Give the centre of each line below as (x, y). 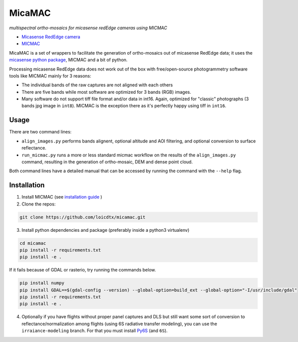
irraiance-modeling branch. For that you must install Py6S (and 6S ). (95, 331)
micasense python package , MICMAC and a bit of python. (68, 60)
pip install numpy (42, 283)
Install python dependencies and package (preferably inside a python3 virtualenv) (106, 230)
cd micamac (33, 243)
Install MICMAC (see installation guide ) (62, 197)
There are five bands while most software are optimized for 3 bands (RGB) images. (106, 92)
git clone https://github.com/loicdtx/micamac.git (83, 217)
